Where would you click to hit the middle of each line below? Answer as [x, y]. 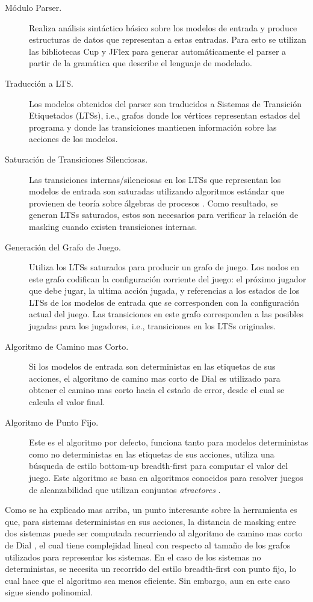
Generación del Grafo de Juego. [63, 247]
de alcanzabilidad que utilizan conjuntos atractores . [125, 489]
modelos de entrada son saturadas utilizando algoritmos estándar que [157, 191]
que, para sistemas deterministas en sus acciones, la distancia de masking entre [150, 521]
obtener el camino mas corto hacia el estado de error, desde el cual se [157, 390]
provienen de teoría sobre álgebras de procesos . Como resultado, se [153, 203]
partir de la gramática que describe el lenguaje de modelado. [141, 63]
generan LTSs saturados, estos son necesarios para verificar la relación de [164, 215]
